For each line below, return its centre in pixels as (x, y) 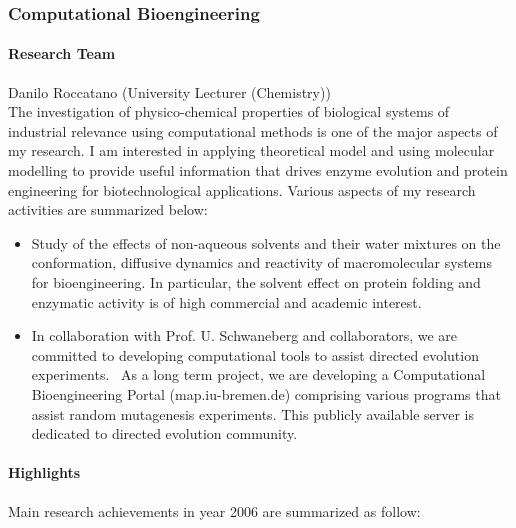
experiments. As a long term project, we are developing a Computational (258, 374)
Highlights (44, 472)
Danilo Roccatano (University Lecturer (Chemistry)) (169, 91)
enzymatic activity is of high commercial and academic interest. (226, 301)
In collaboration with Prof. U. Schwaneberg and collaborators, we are (244, 335)
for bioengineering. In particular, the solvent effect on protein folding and (256, 281)
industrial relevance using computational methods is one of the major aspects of (253, 130)
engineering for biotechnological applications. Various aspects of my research (242, 189)
